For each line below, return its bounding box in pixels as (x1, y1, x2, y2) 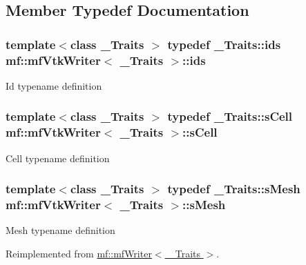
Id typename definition (6, 78, 102, 92)
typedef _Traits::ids (167, 35, 281, 52)
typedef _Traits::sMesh (167, 180, 300, 197)
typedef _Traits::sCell (167, 108, 293, 125)
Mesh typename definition (6, 223, 115, 237)
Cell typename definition (6, 150, 110, 165)
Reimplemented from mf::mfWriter (6, 246, 152, 260)
